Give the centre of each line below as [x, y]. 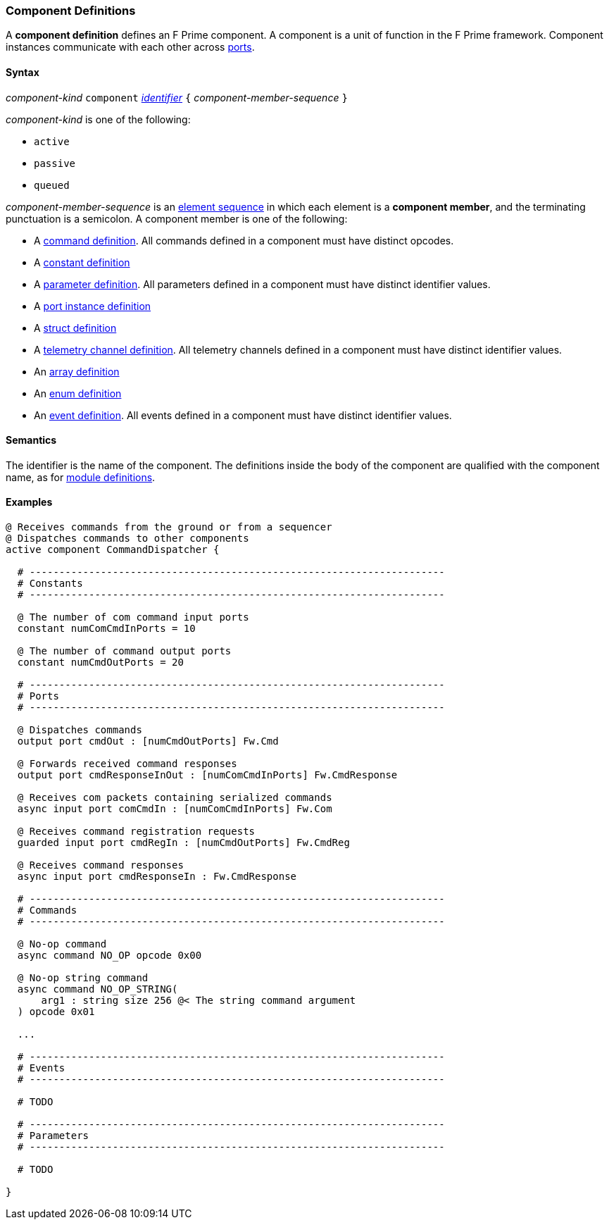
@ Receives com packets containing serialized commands [175, 798]
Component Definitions [71, 11]
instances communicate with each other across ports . [130, 47]
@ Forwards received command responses [127, 764]
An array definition [77, 371]
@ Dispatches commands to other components [127, 539]
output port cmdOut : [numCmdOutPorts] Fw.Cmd [148, 741]
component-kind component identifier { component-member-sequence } [177, 97]
